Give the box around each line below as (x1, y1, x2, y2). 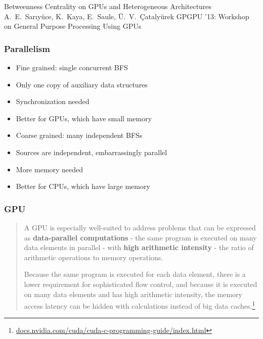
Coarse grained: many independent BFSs (16, 130, 143, 140)
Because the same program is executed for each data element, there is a (24, 269, 246, 279)
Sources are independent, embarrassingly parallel (16, 147, 167, 157)
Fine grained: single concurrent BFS (16, 62, 128, 72)
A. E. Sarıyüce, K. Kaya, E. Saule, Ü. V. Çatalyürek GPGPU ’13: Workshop (4, 11, 249, 21)
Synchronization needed (16, 96, 90, 107)
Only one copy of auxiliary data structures (16, 79, 148, 89)
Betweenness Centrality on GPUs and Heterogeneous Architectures (4, 1, 212, 11)
